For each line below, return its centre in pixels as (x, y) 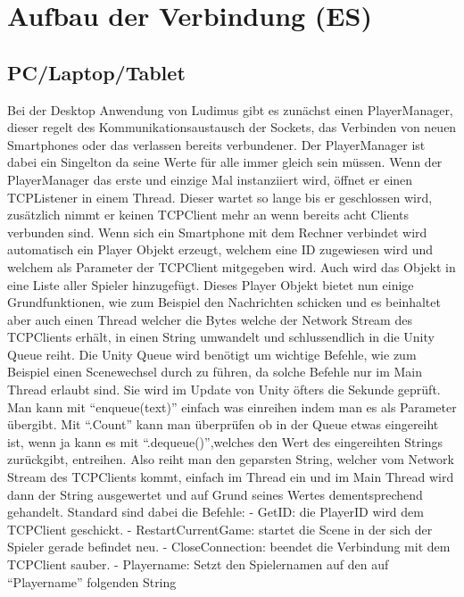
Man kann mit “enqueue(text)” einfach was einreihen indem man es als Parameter (232, 406)
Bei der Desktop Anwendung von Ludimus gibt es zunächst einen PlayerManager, (230, 109)
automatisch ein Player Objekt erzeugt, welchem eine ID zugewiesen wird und (220, 249)
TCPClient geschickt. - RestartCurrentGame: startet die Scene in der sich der (220, 529)
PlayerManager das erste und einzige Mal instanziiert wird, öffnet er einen (210, 179)
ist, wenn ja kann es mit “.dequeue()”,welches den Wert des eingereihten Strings (225, 441)
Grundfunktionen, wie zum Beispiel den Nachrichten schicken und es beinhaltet (224, 302)
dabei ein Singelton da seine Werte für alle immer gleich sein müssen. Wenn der (225, 162)
